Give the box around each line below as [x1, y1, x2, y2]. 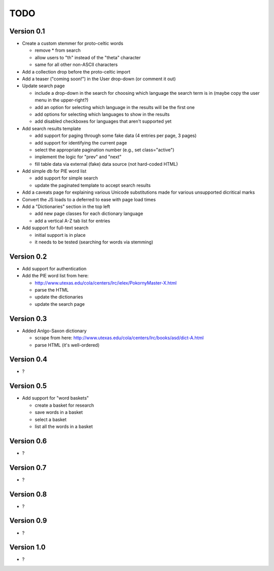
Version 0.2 [9, 252, 47, 261]
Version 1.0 [9, 543, 46, 552]
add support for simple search [35, 175, 98, 181]
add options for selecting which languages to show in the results [35, 111, 170, 117]
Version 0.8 [9, 490, 47, 498]
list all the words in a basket [35, 423, 93, 430]
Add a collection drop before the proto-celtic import [22, 68, 130, 75]
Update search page [22, 83, 65, 89]
